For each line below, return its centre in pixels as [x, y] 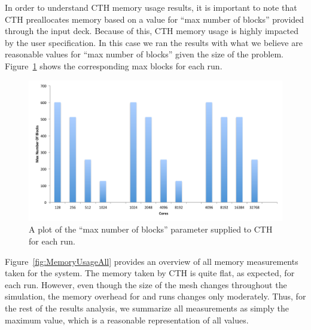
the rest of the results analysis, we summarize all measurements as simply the [147, 308]
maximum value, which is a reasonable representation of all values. [127, 320]
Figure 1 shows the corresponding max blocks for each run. [114, 65]
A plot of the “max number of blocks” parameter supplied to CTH [151, 229]
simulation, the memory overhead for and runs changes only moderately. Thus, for [155, 296]
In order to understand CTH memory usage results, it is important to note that [151, 7]
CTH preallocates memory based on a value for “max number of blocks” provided [155, 19]
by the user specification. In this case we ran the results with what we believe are [154, 42]
